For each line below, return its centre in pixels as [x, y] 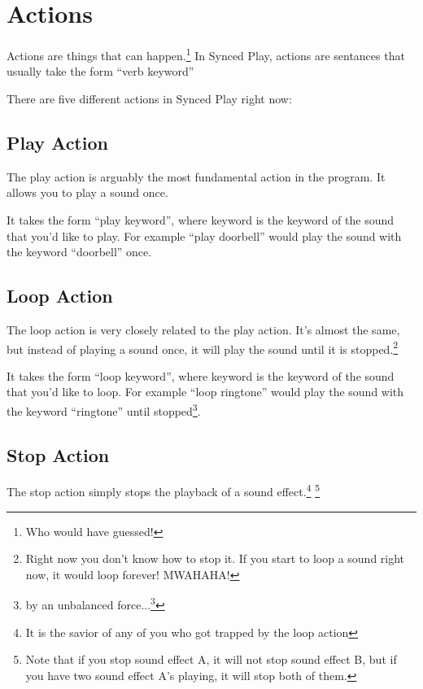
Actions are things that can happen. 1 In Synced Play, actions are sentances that [206, 54]
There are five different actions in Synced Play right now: [149, 98]
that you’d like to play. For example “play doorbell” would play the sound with [204, 235]
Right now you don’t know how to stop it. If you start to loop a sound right [215, 558]
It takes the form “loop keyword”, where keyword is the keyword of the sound [201, 375]
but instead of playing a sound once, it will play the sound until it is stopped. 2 [203, 347]
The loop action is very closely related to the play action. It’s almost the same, [203, 329]
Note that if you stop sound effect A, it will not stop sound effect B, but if [211, 659]
